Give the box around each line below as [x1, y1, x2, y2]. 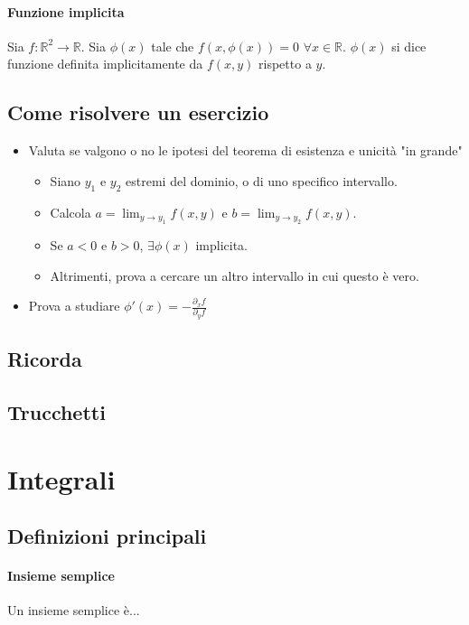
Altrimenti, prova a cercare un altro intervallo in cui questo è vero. [50, 266, 419, 285]
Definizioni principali [7, 522, 207, 550]
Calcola [50, 202, 91, 221]
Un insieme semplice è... [7, 601, 140, 620]
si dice [391, 36, 427, 55]
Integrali [7, 460, 116, 497]
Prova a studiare [28, 296, 120, 315]
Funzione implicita [7, 2, 125, 21]
